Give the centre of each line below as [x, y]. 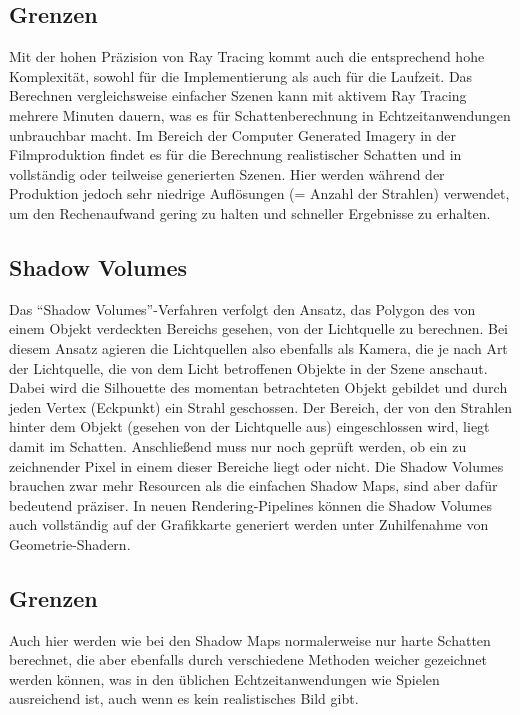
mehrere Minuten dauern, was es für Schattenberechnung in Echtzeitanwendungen [260, 114]
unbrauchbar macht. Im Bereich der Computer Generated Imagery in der [233, 134]
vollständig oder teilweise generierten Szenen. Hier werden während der [227, 173]
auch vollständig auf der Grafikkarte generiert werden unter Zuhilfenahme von [249, 524]
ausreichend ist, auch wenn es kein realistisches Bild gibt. [184, 698]
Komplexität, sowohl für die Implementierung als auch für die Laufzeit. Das [241, 75]
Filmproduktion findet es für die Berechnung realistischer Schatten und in [235, 154]
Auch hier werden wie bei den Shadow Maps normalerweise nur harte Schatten [250, 639]
